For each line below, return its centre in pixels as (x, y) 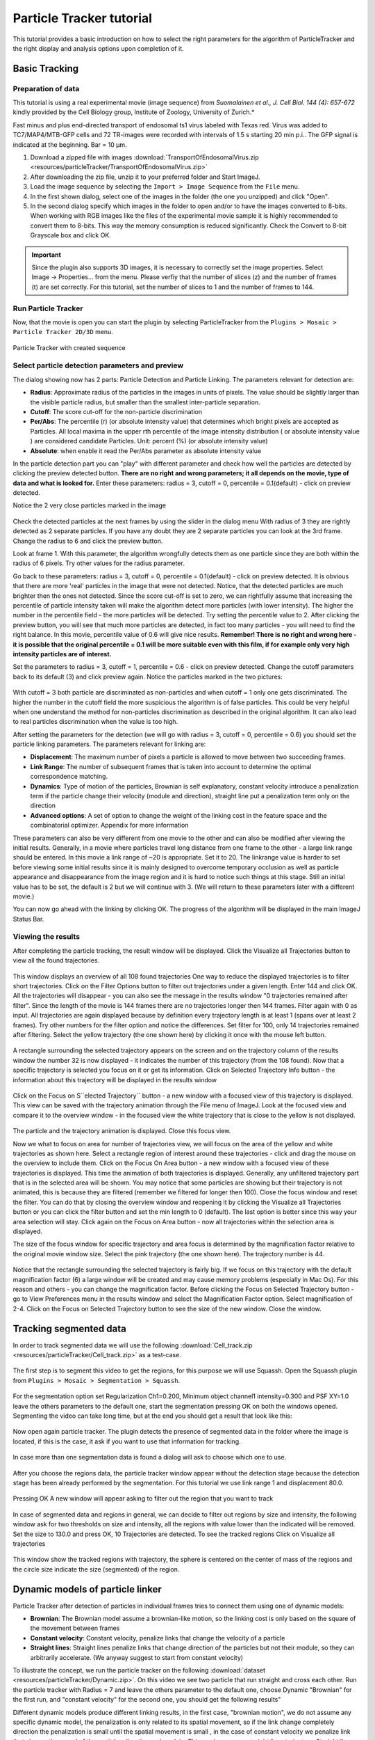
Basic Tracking (46, 69)
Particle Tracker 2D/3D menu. (63, 332)
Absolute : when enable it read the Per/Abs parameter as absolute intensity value (146, 451)
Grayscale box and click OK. (70, 235)
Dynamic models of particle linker (87, 1589)
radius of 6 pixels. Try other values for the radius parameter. (99, 563)
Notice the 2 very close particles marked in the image (90, 505)
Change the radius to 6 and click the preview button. (88, 541)
